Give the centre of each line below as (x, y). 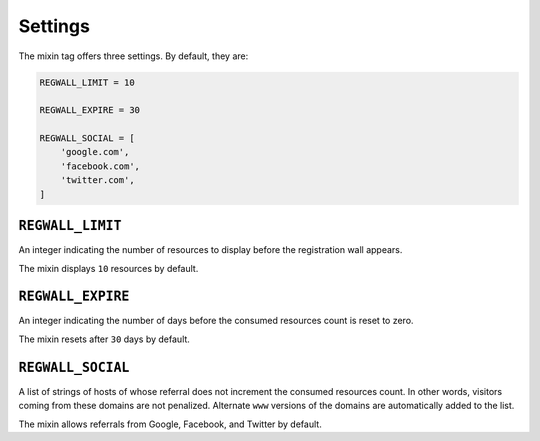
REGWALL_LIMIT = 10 (87, 82)
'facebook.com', (100, 166)
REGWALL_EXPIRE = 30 (89, 110)
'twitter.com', (97, 180)
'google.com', (95, 152)
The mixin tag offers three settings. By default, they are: (133, 56)
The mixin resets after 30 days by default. (104, 339)
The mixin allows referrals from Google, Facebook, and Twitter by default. (170, 424)
